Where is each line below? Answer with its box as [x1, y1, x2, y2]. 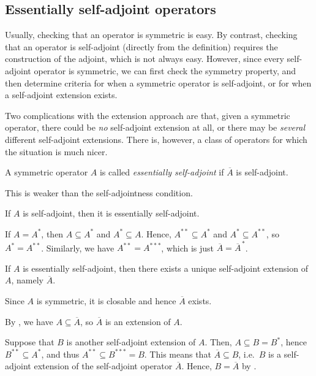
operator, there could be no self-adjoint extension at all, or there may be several [5, 121, 305, 134]
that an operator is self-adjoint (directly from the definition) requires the [5, 40, 278, 53]
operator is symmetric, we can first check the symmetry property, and [34, 64, 296, 77]
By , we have [5, 315, 53, 328]
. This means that [144, 347, 211, 360]
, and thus [41, 347, 80, 360]
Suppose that [5, 336, 55, 348]
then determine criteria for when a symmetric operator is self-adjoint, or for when [5, 76, 312, 89]
